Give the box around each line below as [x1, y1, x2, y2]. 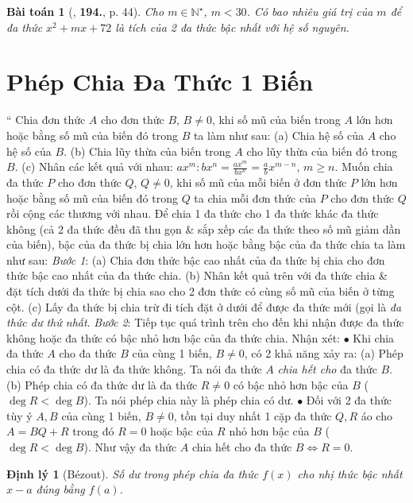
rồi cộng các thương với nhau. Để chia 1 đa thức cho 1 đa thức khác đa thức [6, 205, 379, 222]
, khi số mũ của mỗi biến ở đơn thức [169, 173, 347, 190]
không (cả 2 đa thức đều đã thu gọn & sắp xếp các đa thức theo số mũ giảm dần [6, 220, 401, 237]
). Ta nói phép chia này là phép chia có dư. [83, 392, 294, 408]
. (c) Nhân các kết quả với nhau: [14, 158, 173, 175]
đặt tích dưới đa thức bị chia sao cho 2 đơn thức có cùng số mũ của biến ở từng [6, 283, 395, 300]
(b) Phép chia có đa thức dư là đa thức [6, 376, 198, 393]
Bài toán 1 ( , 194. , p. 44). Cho [6, 3, 164, 19]
